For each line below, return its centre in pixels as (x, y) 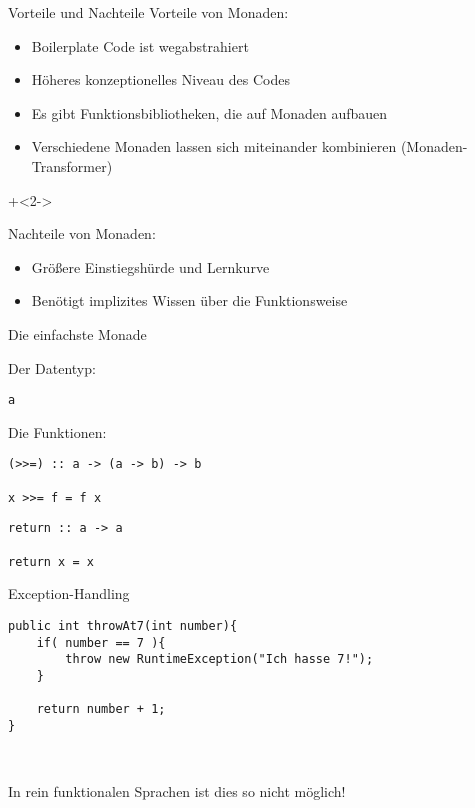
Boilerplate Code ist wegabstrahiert (140, 45)
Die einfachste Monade (77, 333)
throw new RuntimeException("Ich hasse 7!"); (219, 659)
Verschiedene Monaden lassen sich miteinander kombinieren (214, 146)
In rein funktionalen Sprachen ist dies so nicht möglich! (177, 791)
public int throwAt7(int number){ (123, 625)
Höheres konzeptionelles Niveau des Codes (160, 79)
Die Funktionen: (57, 431)
